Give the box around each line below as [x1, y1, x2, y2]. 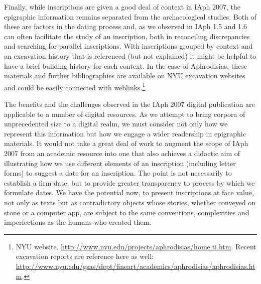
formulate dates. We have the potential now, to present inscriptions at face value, [4, 187, 254, 198]
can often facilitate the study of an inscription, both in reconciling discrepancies [4, 31, 250, 41]
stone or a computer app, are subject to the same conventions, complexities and [4, 207, 249, 217]
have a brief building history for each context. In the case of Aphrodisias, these [4, 60, 247, 71]
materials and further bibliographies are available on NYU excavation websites [4, 70, 245, 81]
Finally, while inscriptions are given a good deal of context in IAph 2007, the [4, 2, 241, 12]
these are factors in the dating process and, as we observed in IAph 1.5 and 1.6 [4, 21, 247, 32]
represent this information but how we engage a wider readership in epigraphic [4, 128, 246, 138]
